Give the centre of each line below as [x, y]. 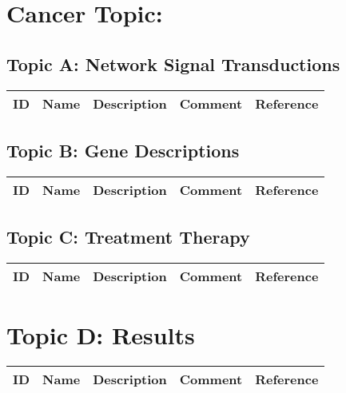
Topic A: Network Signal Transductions [173, 64]
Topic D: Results [101, 335]
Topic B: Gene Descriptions [123, 150]
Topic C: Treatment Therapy [128, 237]
